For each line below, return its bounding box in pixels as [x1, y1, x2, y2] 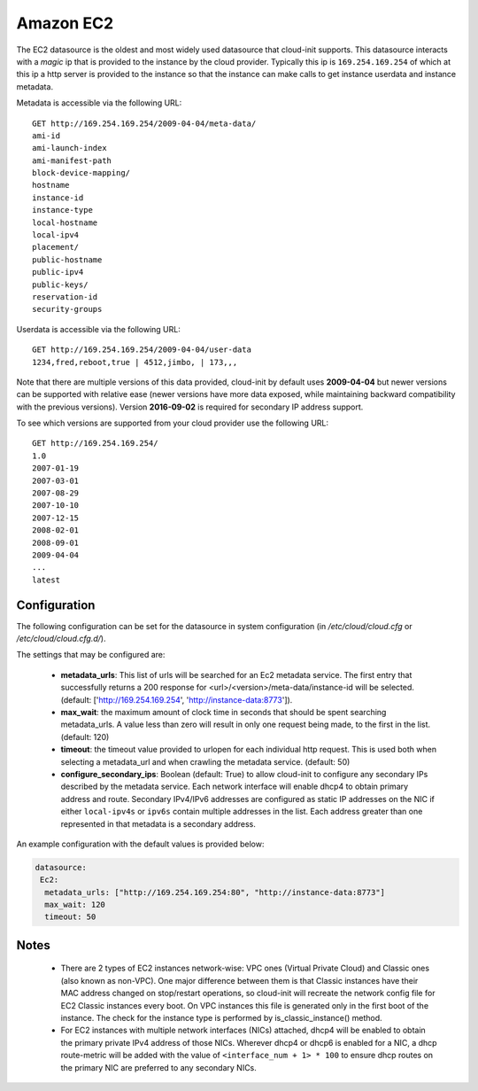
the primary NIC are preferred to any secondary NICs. [60, 1062, 257, 1072]
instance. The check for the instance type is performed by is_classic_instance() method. [60, 1013, 382, 1024]
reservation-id [32, 292, 98, 301]
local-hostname [32, 217, 98, 228]
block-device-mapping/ [32, 168, 131, 178]
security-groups [32, 304, 103, 315]
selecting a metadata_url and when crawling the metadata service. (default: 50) [60, 756, 351, 767]
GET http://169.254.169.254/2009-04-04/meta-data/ [32, 118, 257, 129]
